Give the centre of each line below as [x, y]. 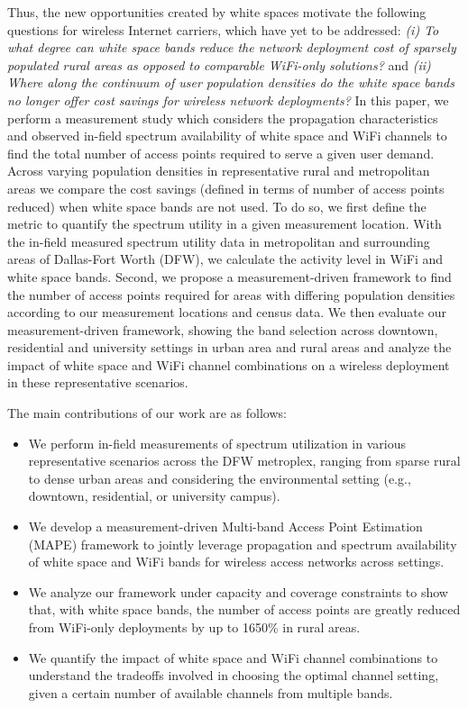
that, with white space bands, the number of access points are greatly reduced [244, 609]
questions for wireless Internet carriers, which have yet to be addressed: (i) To [223, 29]
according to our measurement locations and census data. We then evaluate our [227, 312]
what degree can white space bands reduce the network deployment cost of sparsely [232, 47]
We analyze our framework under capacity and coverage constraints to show [238, 591]
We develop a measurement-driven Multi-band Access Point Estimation [225, 526]
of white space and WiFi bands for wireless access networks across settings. [236, 562]
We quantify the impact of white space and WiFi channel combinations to [233, 657]
